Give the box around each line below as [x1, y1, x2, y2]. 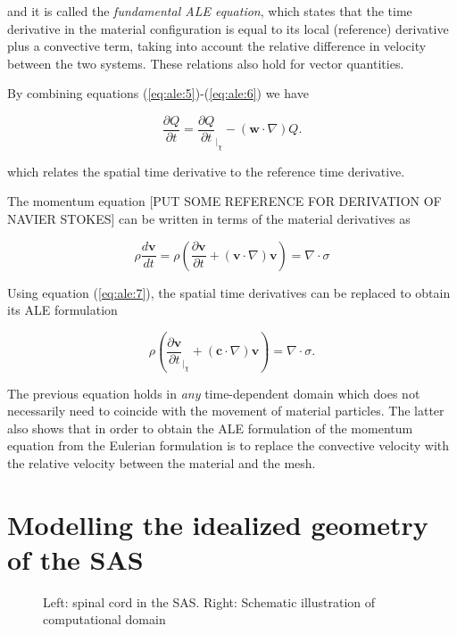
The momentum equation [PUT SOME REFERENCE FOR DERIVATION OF [7, 192, 442, 210]
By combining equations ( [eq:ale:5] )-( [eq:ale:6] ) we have [7, 84, 309, 103]
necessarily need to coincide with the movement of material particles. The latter [7, 401, 445, 420]
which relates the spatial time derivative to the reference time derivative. [7, 161, 405, 180]
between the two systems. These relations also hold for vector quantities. [7, 54, 404, 72]
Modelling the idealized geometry [7, 506, 428, 542]
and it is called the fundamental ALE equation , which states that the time [7, 2, 412, 20]
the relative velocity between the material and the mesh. [7, 453, 316, 472]
